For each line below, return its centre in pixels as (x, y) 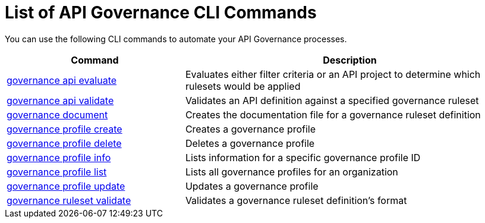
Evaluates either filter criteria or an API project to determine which (333, 74)
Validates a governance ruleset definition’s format (296, 200)
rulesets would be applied (243, 86)
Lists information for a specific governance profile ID (303, 157)
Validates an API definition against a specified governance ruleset (332, 100)
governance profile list (57, 172)
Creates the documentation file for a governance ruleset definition (333, 114)
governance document (57, 114)
